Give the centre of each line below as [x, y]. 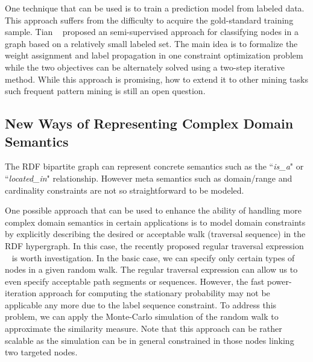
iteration [21, 293]
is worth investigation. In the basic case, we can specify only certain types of [153, 257]
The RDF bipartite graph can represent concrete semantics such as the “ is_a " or [154, 166]
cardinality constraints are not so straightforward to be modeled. [125, 190]
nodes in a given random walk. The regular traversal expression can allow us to [151, 269]
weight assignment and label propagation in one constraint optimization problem [154, 55]
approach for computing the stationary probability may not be [154, 293]
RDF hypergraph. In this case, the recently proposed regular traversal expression [154, 245]
